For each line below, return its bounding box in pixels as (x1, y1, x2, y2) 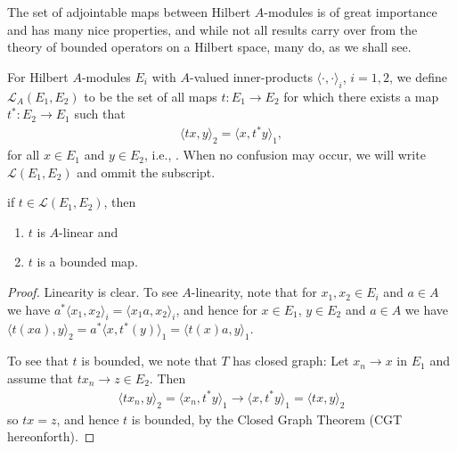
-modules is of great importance (264, 3, 437, 21)
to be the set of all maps (84, 86, 217, 105)
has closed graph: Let (233, 351, 349, 370)
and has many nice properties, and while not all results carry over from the (7, 20, 418, 38)
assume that (7, 368, 74, 387)
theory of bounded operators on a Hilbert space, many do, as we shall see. (7, 37, 412, 56)
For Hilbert (7, 67, 69, 86)
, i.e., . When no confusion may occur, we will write (143, 145, 426, 164)
